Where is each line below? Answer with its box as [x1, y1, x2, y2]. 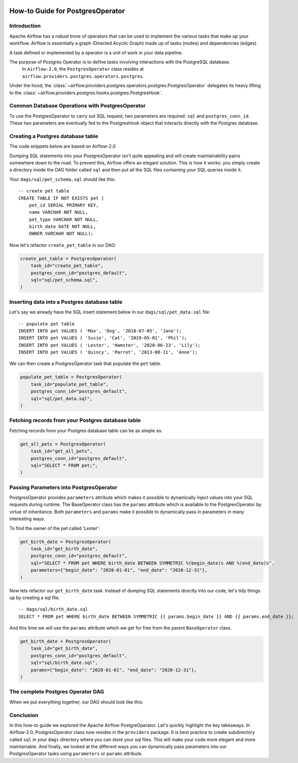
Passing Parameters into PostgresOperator [9, 484, 118, 491]
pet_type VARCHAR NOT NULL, [28, 216, 99, 222]
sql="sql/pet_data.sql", [30, 395, 93, 402]
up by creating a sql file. [9, 595, 60, 601]
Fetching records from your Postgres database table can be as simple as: [9, 428, 162, 434]
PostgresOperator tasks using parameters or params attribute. [9, 751, 143, 757]
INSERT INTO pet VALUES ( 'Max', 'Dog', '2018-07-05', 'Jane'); [18, 328, 182, 333]
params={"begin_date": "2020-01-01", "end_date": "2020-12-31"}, [30, 667, 197, 673]
